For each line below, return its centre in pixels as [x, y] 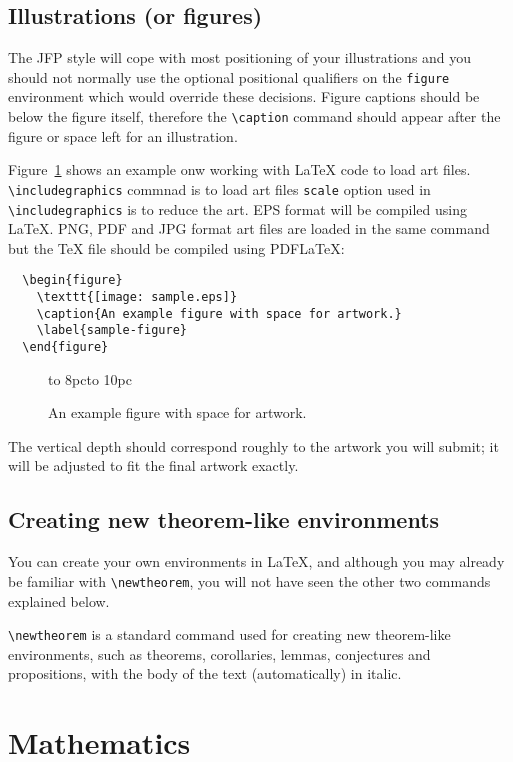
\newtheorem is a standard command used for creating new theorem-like [229, 634]
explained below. [59, 600]
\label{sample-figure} [111, 330]
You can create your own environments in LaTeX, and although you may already [256, 561]
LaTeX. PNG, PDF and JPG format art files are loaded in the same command [249, 228]
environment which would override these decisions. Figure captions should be [244, 96]
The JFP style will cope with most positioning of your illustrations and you [240, 57]
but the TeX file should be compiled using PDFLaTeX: [176, 247]
